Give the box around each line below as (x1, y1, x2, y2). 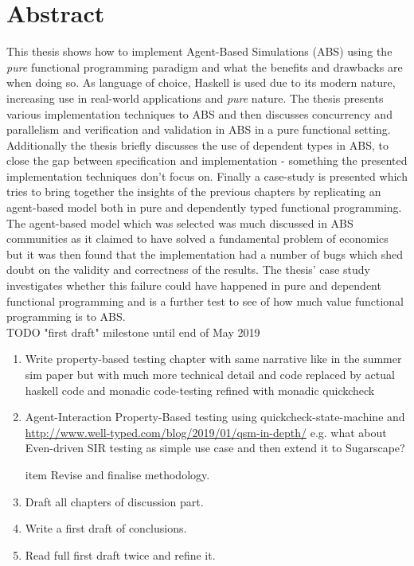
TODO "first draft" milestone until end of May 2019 (6, 323, 260, 340)
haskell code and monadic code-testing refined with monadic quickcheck (25, 381, 375, 398)
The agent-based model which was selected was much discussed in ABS (6, 214, 353, 231)
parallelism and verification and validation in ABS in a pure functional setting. (6, 121, 391, 138)
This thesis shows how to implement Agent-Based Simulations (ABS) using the (6, 43, 393, 60)
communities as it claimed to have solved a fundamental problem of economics (6, 230, 389, 247)
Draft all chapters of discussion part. (25, 493, 204, 509)
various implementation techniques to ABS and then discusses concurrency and (6, 105, 393, 122)
